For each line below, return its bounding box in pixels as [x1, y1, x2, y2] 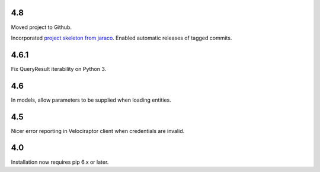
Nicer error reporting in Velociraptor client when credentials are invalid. [11, 127, 185, 134]
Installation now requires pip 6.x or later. [11, 158, 109, 165]
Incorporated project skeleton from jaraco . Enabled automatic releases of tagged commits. [11, 34, 232, 41]
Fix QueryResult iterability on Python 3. [11, 65, 107, 72]
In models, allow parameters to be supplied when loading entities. [11, 96, 171, 103]
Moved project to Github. [11, 24, 72, 31]
